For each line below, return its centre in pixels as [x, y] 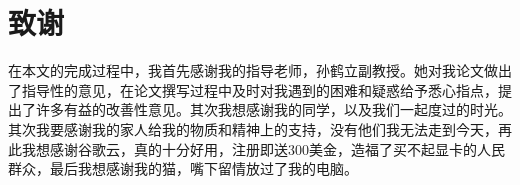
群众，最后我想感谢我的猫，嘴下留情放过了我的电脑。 [183, 168]
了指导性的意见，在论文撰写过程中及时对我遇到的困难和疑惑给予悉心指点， [253, 89]
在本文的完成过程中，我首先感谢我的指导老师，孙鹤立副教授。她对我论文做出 [260, 70]
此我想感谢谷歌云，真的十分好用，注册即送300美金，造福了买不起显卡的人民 [256, 148]
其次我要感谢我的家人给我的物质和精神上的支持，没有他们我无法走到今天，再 [260, 128]
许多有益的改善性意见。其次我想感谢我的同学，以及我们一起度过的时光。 [273, 109]
